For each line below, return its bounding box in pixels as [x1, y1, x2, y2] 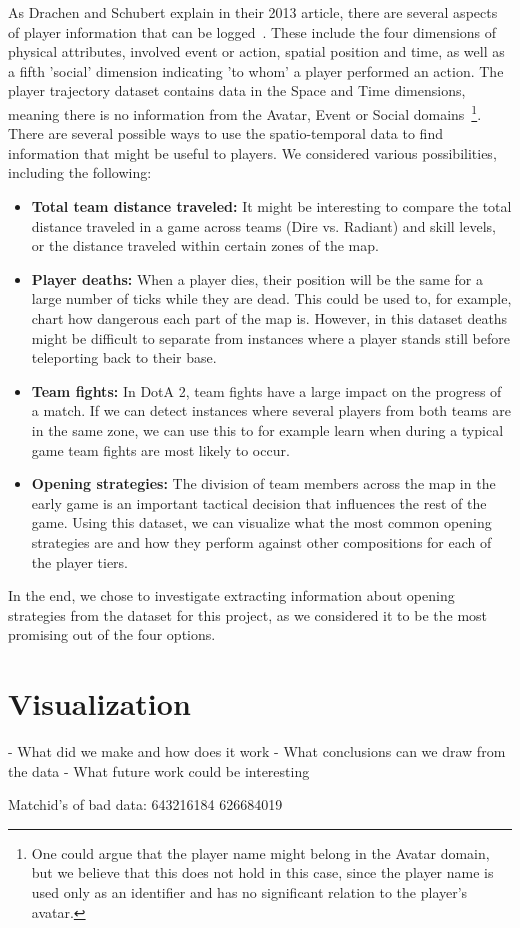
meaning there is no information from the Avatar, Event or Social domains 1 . [8, 100, 482, 124]
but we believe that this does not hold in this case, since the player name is [31, 862, 494, 883]
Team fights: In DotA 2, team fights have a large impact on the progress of [31, 380, 502, 401]
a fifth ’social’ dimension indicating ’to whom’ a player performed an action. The [8, 60, 504, 81]
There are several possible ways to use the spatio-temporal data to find [8, 123, 443, 144]
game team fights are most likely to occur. [31, 439, 290, 460]
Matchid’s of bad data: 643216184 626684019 [8, 794, 283, 815]
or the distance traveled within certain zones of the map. [31, 235, 379, 256]
